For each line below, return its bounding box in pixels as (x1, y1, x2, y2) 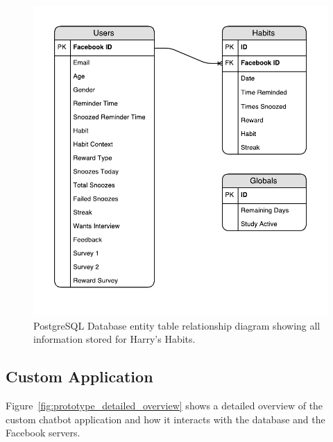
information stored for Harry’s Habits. (33, 332, 196, 346)
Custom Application (6, 366, 153, 387)
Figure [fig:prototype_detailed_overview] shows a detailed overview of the (6, 398, 323, 413)
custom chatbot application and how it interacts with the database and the (6, 411, 325, 426)
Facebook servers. (6, 425, 80, 440)
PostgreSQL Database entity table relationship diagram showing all (33, 318, 321, 332)
